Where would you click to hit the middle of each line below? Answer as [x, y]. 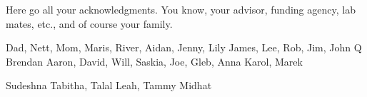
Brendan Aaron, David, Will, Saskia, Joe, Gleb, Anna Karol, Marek [154, 61]
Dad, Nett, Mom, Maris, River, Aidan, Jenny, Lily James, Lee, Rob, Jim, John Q [184, 47]
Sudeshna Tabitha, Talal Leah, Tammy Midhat [109, 85]
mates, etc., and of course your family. [89, 23]
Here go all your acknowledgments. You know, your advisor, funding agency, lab [181, 9]
